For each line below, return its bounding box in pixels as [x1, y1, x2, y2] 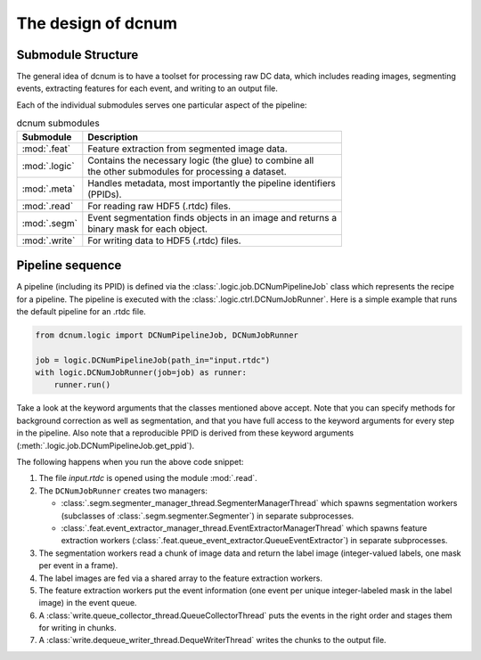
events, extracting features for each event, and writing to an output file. [16, 83, 278, 94]
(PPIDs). [87, 188, 122, 200]
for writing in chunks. [38, 623, 117, 633]
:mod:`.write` [21, 234, 76, 247]
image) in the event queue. [38, 598, 137, 608]
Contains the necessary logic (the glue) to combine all [87, 154, 314, 167]
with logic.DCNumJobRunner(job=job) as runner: [35, 368, 247, 378]
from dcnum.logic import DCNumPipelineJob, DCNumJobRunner [35, 330, 298, 340]
